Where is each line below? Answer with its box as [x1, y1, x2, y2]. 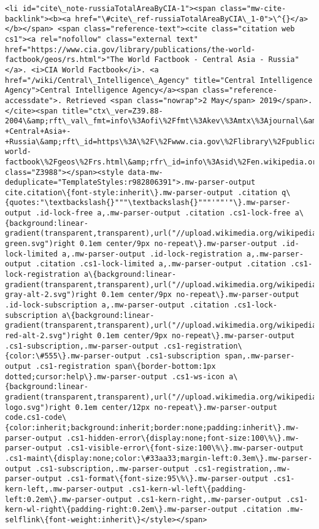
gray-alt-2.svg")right [5, 290, 98, 299]
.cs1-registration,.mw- [193, 464, 291, 473]
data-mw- [128, 168, 163, 177]
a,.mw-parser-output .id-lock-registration [62, 249, 242, 258]
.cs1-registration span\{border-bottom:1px [36, 361, 216, 371]
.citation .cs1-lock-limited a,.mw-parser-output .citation [36, 260, 286, 269]
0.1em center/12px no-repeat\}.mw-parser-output [75, 403, 277, 412]
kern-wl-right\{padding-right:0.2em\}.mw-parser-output [5, 505, 238, 514]
